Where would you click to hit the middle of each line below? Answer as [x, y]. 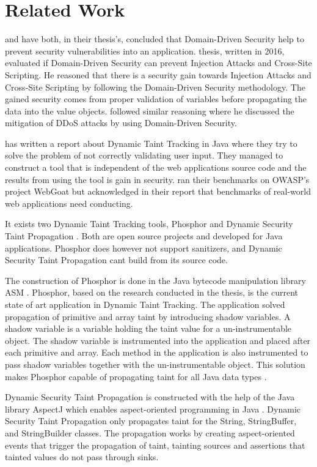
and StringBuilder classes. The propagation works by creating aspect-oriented [150, 432]
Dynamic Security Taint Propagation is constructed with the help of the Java [150, 397]
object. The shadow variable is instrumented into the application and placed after [158, 340]
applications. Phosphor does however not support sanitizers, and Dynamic [144, 248]
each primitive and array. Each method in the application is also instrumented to [157, 352]
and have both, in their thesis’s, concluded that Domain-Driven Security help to [155, 39]
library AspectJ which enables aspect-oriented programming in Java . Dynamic [153, 409]
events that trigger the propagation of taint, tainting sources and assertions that [155, 445]
